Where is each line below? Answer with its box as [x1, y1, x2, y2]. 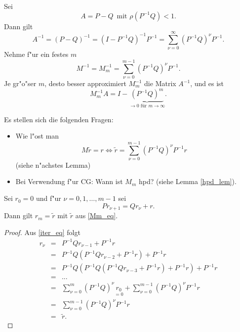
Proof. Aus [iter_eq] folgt [4, 227, 80, 237]
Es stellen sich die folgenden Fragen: [4, 114, 114, 124]
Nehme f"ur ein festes [4, 49, 69, 59]
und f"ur [36, 193, 61, 203]
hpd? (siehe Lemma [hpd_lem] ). [138, 176, 237, 187]
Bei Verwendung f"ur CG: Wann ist [15, 176, 123, 187]
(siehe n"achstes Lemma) [15, 159, 91, 170]
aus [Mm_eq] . [75, 210, 118, 221]
